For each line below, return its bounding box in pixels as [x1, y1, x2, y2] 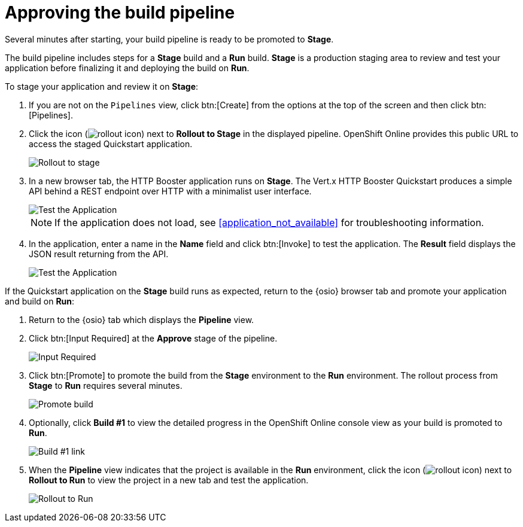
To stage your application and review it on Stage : [5, 81, 199, 92]
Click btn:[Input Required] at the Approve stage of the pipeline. [29, 333, 278, 343]
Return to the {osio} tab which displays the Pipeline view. [29, 314, 254, 325]
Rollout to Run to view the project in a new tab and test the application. [29, 474, 309, 485]
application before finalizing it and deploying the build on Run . [5, 62, 250, 73]
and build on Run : [5, 296, 75, 306]
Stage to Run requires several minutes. [29, 380, 183, 391]
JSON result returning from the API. [29, 248, 169, 259]
